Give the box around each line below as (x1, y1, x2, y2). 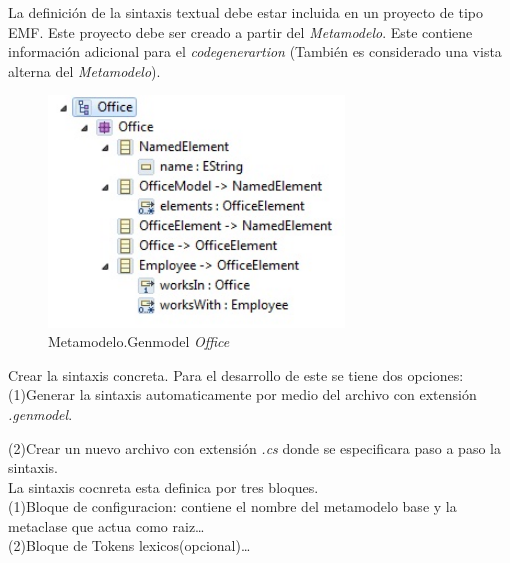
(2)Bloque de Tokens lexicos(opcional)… (8, 535, 251, 556)
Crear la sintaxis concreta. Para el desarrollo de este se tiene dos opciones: (8, 364, 464, 385)
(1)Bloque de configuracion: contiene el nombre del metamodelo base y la (8, 496, 457, 517)
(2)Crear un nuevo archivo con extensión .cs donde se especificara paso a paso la (8, 437, 501, 458)
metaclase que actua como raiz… (8, 515, 205, 536)
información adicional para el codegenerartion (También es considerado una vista (8, 41, 502, 62)
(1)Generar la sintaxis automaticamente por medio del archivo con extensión (8, 384, 477, 405)
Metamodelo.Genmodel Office (48, 331, 230, 352)
